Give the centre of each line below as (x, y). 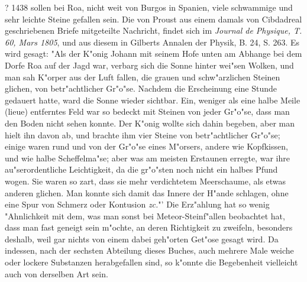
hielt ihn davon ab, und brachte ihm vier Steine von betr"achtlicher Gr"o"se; (143, 134)
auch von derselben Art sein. (56, 273)
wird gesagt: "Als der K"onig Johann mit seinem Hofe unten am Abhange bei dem (153, 54)
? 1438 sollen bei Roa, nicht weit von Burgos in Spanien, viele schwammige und (149, 7)
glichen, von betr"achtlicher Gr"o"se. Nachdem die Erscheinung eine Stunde (141, 88)
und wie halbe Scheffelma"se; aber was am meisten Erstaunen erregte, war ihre (147, 158)
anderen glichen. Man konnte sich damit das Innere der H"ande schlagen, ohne (147, 192)
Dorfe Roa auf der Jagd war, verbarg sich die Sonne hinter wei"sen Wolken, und (149, 65)
